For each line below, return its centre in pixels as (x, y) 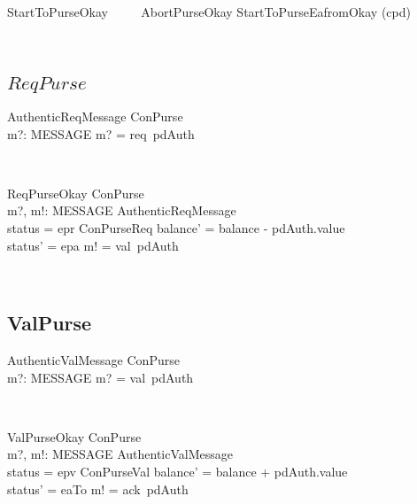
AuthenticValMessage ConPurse (93, 359)
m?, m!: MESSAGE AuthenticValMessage (120, 454)
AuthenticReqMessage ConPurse (95, 116)
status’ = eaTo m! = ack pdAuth (98, 488)
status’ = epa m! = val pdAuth (93, 245)
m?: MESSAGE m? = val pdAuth (100, 377)
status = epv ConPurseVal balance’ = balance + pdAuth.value (178, 471)
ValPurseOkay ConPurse (74, 436)
